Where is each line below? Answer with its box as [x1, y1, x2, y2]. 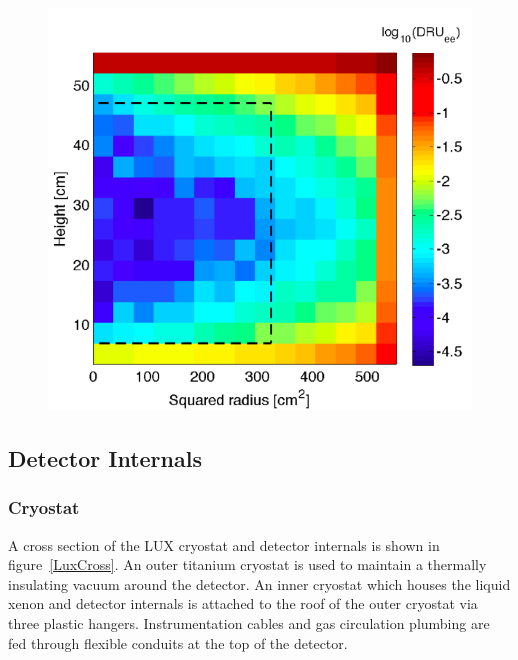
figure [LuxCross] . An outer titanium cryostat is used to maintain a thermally [8, 554, 487, 575]
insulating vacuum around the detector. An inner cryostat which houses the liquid [8, 573, 511, 594]
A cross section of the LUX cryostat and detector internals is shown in [8, 534, 440, 555]
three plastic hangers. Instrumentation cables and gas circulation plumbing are [8, 612, 490, 633]
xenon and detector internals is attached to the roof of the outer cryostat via [8, 593, 478, 614]
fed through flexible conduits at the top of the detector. [8, 632, 348, 653]
